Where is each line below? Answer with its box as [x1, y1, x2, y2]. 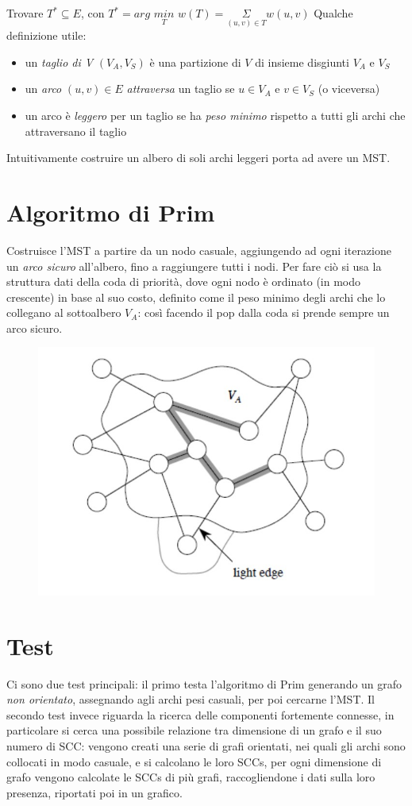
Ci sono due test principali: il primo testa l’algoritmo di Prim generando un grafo [6, 675, 402, 692]
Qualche [314, 5, 353, 21]
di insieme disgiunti [255, 53, 349, 70]
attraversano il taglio [25, 122, 127, 139]
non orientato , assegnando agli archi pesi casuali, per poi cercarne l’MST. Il [6, 691, 375, 708]
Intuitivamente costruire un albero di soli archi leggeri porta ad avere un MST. [6, 149, 391, 166]
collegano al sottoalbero [6, 304, 121, 321]
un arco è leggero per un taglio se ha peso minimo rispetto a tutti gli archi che [25, 107, 406, 123]
